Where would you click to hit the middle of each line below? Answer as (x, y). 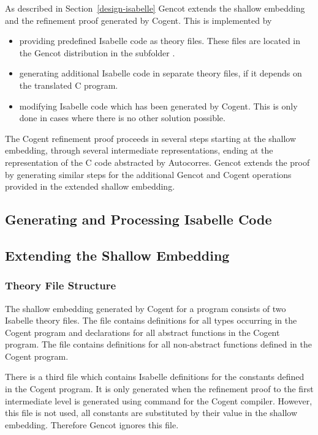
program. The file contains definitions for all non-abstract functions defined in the (159, 344)
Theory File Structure (61, 285)
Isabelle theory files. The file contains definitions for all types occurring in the (151, 320)
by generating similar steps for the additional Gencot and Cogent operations (148, 174)
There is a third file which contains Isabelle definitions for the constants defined (155, 377)
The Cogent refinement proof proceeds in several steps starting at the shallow (151, 138)
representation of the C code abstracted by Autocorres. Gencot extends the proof (157, 162)
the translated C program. (69, 85)
